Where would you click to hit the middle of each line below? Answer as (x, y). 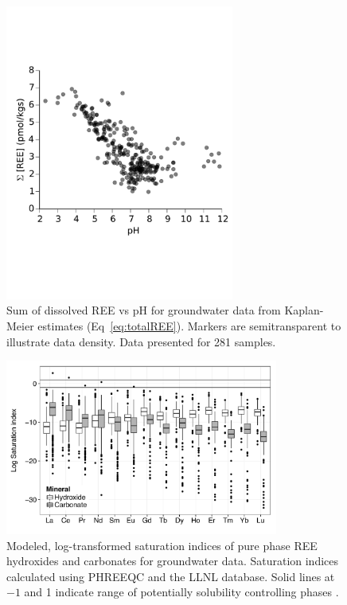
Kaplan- (304, 310)
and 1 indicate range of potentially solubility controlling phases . (181, 592)
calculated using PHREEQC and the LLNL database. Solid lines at (171, 576)
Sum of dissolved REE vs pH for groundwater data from (144, 310)
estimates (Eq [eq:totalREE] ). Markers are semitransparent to (189, 325)
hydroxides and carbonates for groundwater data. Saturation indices (173, 561)
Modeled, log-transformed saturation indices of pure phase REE (162, 545)
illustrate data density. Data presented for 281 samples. (141, 341)
